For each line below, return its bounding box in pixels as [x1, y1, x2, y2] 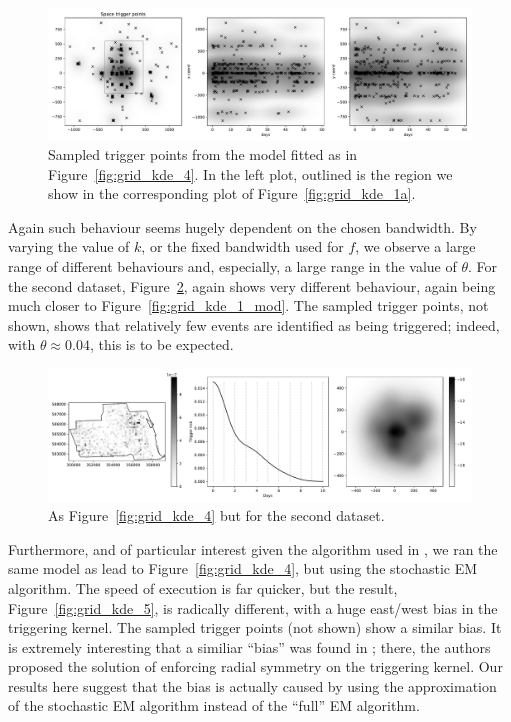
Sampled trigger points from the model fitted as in [48, 144, 358, 165]
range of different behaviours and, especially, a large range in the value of [8, 256, 457, 277]
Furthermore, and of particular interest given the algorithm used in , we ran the [8, 538, 498, 559]
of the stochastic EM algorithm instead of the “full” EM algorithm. [8, 695, 420, 716]
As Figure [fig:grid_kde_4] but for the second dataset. [48, 505, 385, 526]
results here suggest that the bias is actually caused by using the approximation [8, 675, 497, 696]
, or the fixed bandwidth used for [141, 236, 344, 257]
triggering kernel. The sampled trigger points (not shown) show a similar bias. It [8, 617, 502, 638]
